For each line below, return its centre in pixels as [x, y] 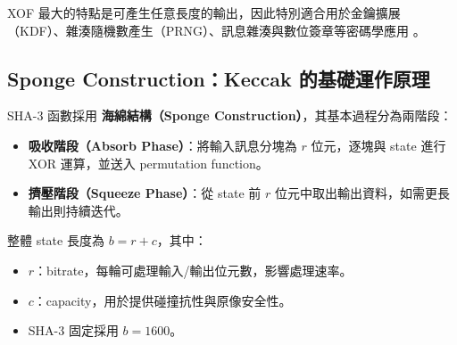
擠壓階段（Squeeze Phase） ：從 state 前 [145, 193]
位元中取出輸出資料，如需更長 [362, 193]
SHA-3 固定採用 [73, 330]
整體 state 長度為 [56, 240]
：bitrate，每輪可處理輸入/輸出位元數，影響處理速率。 [193, 270]
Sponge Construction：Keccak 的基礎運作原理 [219, 78]
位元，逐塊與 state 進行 [378, 145]
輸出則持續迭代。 [78, 210]
